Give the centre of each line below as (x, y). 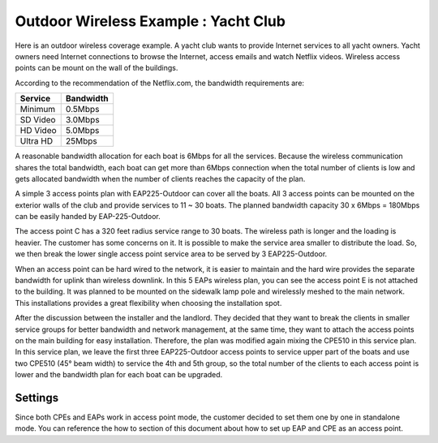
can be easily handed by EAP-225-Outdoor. (88, 217)
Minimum (38, 110)
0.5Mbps (82, 110)
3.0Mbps (83, 120)
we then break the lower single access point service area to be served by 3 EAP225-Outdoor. (171, 254)
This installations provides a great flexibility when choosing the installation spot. (148, 303)
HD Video (38, 131)
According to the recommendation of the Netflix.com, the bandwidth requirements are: (159, 83)
